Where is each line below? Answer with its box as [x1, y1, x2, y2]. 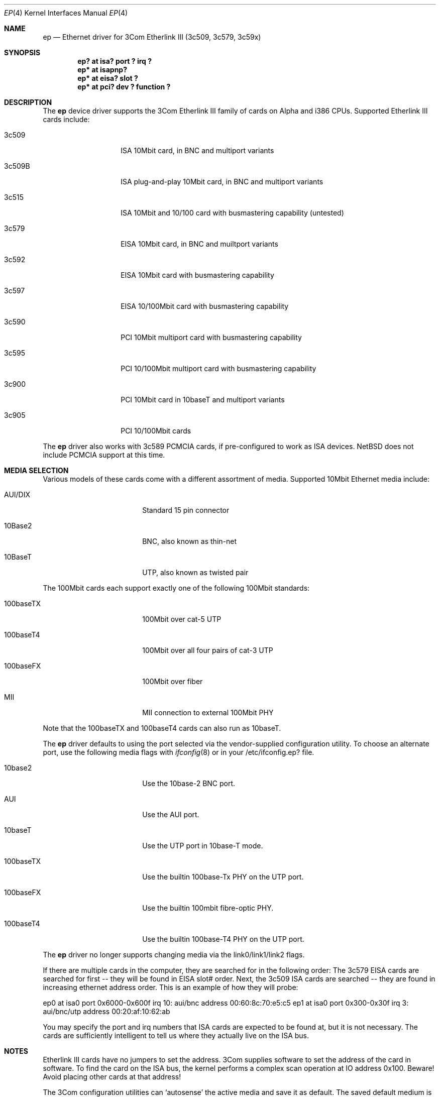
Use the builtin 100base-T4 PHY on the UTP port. [142, 935, 304, 943]
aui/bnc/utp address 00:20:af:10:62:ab [43, 1007, 170, 1016]
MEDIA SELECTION [4, 466, 69, 475]
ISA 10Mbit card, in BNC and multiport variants [121, 146, 274, 155]
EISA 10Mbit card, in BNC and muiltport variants [121, 240, 278, 248]
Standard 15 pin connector [142, 506, 230, 514]
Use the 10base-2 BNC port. [142, 779, 236, 788]
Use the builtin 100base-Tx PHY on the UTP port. [142, 872, 304, 881]
